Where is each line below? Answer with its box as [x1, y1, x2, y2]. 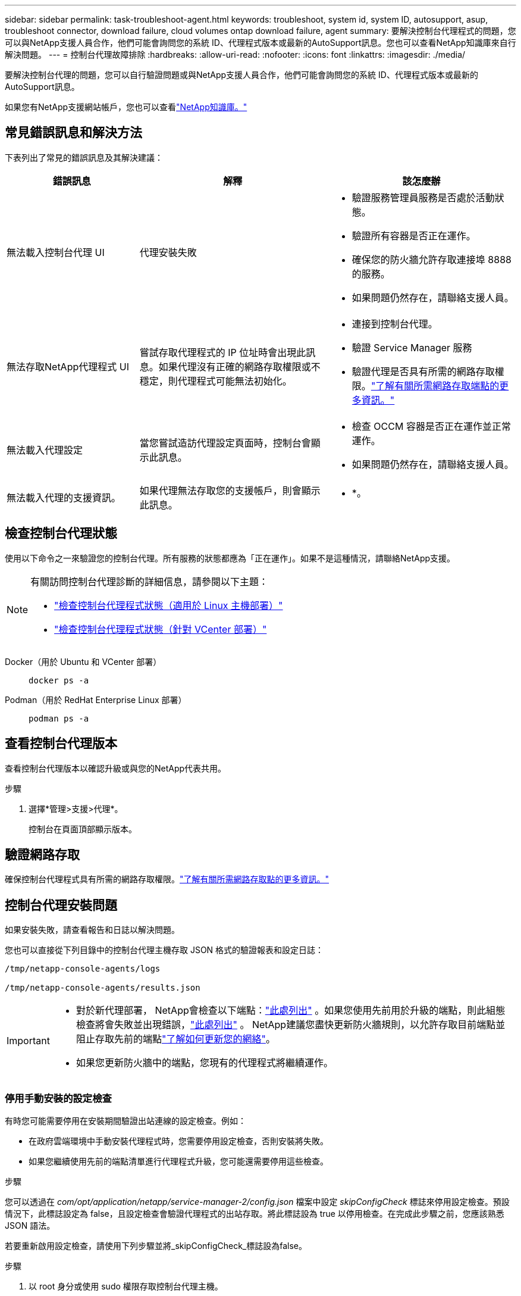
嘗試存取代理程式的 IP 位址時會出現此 [139, 346, 306, 358]
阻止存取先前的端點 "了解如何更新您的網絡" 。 [76, 1033, 275, 1045]
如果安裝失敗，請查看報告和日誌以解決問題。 [5, 925, 180, 935]
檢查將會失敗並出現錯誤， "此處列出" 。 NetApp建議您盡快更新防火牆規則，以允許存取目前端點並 [76, 1019, 506, 1031]
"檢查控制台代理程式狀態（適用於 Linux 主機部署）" [54, 599, 283, 611]
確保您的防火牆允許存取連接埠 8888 [351, 253, 511, 266]
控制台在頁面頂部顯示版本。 [29, 823, 137, 834]
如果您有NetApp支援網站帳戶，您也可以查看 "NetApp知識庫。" [5, 102, 247, 112]
